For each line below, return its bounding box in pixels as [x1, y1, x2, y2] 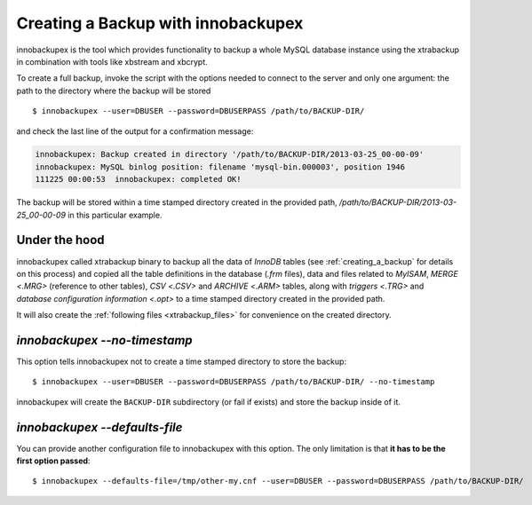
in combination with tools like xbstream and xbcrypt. [16, 56, 208, 67]
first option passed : [16, 455, 91, 466]
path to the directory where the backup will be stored [16, 85, 211, 96]
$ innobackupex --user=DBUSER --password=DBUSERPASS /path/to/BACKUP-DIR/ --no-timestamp [32, 377, 435, 387]
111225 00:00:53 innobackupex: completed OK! [35, 174, 242, 185]
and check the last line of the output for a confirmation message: [16, 125, 254, 137]
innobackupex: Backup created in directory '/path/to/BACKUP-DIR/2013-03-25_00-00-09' [35, 149, 425, 160]
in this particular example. [67, 209, 163, 220]
